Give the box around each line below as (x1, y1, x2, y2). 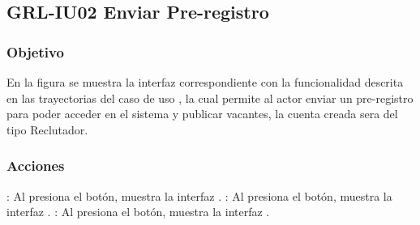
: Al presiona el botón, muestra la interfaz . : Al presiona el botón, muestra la (6, 187, 392, 204)
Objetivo (6, 41, 64, 62)
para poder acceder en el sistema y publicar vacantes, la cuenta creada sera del (6, 105, 398, 122)
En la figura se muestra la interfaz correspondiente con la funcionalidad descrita (6, 74, 404, 90)
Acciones (6, 155, 65, 176)
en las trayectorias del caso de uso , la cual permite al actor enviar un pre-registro (6, 89, 414, 106)
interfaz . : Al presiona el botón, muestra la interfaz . (6, 203, 270, 220)
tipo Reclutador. (6, 121, 88, 138)
